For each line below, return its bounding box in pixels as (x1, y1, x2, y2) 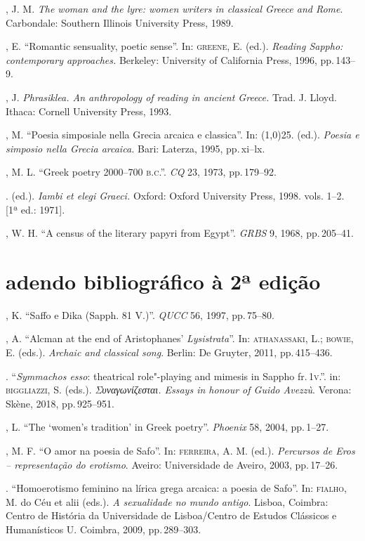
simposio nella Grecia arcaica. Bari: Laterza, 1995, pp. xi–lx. (6, 141, 265, 155)
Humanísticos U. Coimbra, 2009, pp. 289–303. (6, 521, 201, 536)
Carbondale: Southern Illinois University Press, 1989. (6, 15, 234, 30)
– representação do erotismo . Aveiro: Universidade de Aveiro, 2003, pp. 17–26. (6, 457, 338, 471)
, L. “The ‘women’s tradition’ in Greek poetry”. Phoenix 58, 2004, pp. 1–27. (6, 419, 329, 434)
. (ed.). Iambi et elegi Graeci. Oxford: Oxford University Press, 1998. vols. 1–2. (6, 188, 345, 202)
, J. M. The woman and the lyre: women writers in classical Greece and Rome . (6, 1, 343, 15)
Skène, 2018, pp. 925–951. (6, 396, 114, 410)
